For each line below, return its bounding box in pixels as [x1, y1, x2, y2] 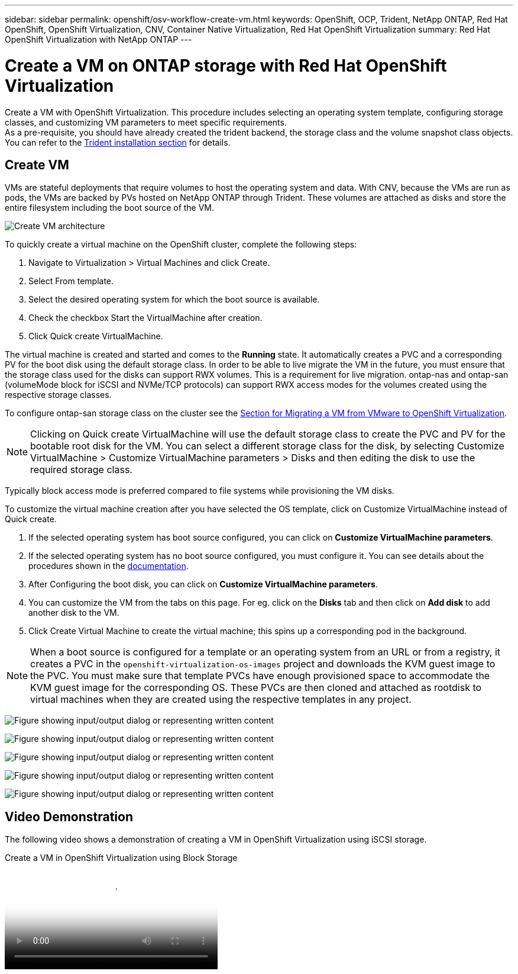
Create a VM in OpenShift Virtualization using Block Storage [5, 853, 238, 863]
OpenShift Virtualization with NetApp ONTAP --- [5, 34, 192, 44]
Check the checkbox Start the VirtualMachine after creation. [28, 313, 263, 323]
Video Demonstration [5, 809, 134, 824]
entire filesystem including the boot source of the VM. [5, 202, 215, 213]
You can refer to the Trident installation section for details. [5, 137, 231, 147]
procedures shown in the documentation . [28, 561, 189, 571]
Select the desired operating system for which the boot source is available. [28, 294, 320, 305]
